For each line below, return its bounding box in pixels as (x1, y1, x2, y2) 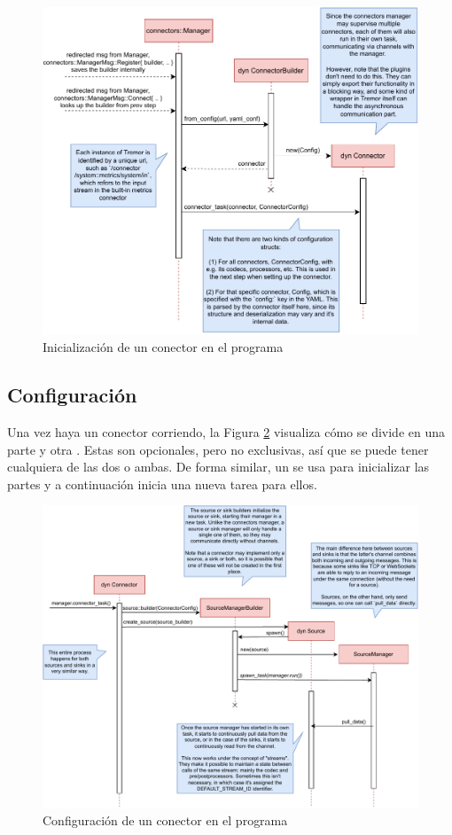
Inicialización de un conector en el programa (43, 338, 284, 356)
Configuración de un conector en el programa (43, 811, 288, 830)
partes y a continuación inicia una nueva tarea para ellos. (7, 474, 317, 493)
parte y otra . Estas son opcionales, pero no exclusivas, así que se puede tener (7, 440, 429, 458)
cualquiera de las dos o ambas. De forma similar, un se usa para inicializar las (7, 457, 430, 476)
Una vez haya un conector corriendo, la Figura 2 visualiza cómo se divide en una (7, 422, 445, 441)
